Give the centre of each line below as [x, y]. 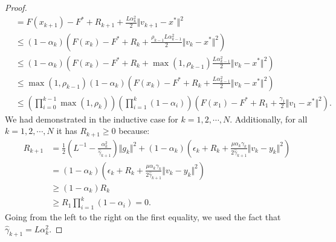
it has [67, 131]
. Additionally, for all [269, 119]
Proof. [16, 7]
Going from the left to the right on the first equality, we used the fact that [143, 217]
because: [134, 131]
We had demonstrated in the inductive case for [92, 119]
